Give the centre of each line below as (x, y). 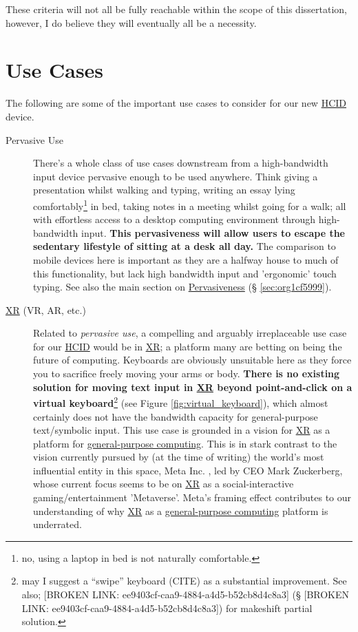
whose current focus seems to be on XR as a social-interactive (164, 484)
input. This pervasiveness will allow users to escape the (213, 232)
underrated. (57, 524)
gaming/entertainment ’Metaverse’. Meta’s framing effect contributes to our (192, 497)
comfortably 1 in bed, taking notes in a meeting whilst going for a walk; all (190, 204)
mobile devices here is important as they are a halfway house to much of (186, 259)
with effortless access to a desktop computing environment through (174, 219)
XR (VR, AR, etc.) (46, 309)
